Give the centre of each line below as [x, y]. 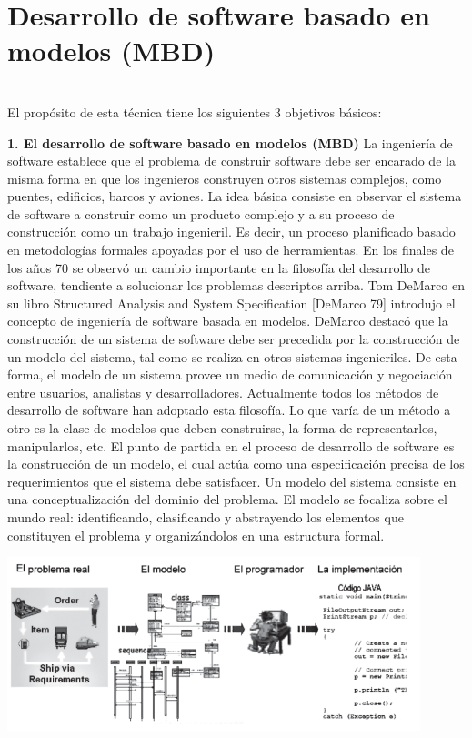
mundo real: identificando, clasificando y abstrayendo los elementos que [206, 516]
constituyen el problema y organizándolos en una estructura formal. [196, 535]
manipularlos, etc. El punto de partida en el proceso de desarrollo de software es [231, 445]
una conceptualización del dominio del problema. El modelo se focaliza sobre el [227, 499]
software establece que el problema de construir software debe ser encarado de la [231, 161]
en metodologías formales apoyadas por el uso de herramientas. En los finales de [231, 250]
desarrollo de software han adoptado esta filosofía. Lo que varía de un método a [229, 410]
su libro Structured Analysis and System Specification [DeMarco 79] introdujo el [231, 303]
